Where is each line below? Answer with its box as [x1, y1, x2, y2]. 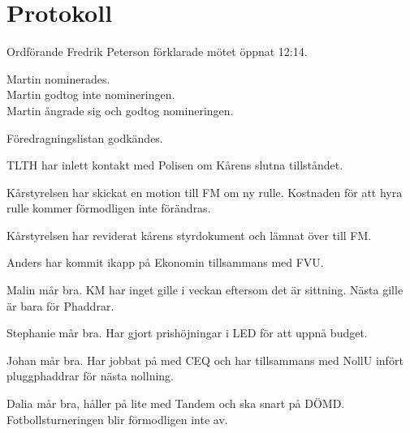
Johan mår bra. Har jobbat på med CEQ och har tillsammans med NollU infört [6, 351, 404, 368]
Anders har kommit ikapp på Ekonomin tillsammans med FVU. [6, 254, 324, 271]
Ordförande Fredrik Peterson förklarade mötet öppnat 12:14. [6, 43, 308, 60]
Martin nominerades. [6, 70, 110, 87]
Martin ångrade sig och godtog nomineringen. [6, 101, 234, 118]
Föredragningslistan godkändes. [6, 129, 163, 146]
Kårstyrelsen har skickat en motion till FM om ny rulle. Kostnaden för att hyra [6, 183, 403, 200]
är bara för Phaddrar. [6, 297, 114, 314]
